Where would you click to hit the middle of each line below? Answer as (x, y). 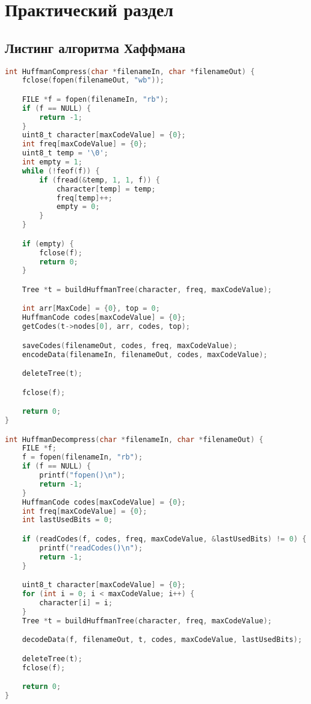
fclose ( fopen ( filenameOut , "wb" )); (93, 80)
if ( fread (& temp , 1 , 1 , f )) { (100, 180)
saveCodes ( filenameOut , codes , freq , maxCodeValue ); (130, 345)
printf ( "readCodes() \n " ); (91, 548)
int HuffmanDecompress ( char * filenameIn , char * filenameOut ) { (134, 439)
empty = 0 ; (78, 207)
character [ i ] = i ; (76, 603)
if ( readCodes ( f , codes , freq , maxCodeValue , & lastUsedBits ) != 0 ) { (164, 539)
